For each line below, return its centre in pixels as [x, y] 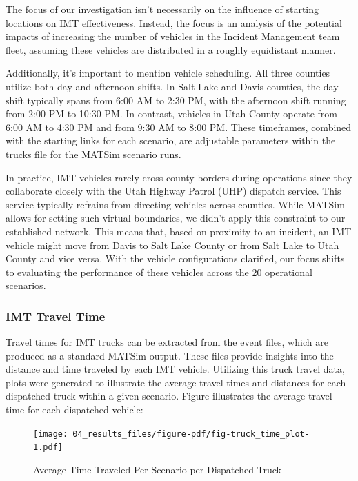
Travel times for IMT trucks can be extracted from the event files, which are [167, 342]
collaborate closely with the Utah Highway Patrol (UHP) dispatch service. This [173, 191]
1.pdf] [48, 448]
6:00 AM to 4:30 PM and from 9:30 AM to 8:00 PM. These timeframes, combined [179, 127]
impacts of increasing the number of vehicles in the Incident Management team [173, 36]
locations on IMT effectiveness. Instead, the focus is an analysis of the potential [174, 22]
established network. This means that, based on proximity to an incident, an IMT [179, 231]
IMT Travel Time [56, 316]
